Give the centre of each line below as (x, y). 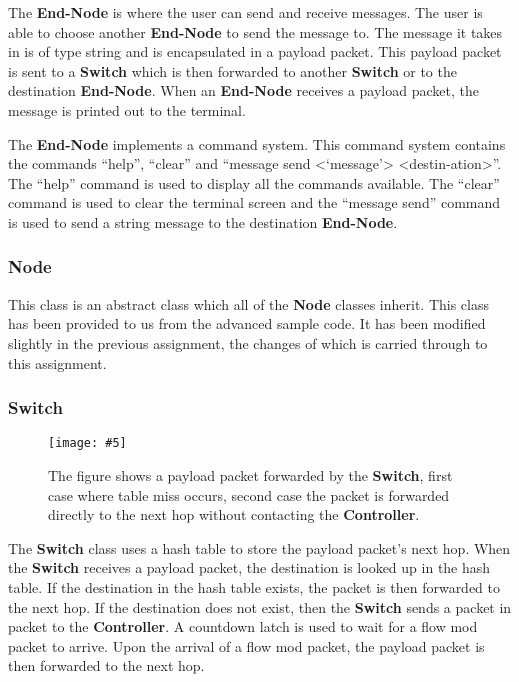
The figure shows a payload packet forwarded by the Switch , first (250, 475)
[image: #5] (87, 443)
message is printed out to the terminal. (127, 109)
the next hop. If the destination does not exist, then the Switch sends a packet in (260, 606)
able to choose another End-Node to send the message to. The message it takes (255, 31)
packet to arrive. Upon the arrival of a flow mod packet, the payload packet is (246, 645)
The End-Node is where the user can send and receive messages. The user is (245, 12)
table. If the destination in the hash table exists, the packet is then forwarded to (254, 586)
